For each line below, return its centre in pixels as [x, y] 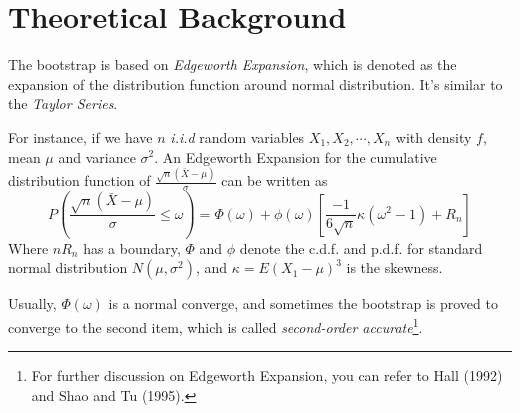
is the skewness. [394, 267]
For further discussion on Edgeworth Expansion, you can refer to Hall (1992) [267, 375]
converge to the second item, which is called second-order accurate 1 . [215, 325]
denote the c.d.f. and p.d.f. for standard [361, 247]
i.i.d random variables [237, 136]
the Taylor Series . [63, 103]
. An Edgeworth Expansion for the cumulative [295, 156]
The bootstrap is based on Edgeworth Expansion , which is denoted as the [232, 64]
